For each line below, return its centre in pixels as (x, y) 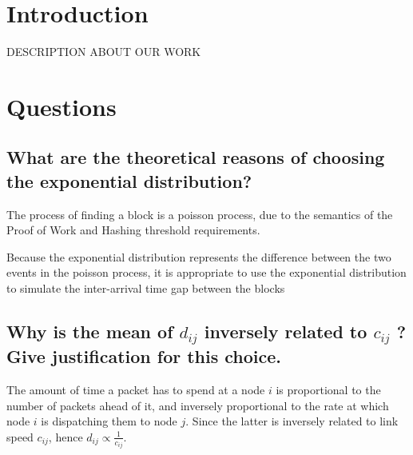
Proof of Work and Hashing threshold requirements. (133, 230)
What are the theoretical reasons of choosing (196, 157)
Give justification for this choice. (144, 356)
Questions (62, 106)
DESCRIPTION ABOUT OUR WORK (104, 52)
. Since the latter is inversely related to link (292, 421)
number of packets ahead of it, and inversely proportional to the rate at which (198, 405)
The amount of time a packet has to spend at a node (136, 390)
